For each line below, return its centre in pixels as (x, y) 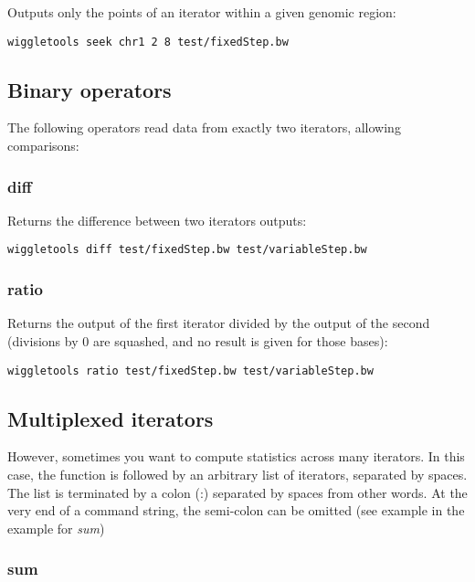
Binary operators (90, 89)
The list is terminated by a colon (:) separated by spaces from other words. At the (237, 492)
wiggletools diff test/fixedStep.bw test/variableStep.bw (187, 250)
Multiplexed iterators (111, 418)
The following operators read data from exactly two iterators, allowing (204, 127)
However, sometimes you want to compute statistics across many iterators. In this (236, 456)
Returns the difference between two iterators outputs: (157, 220)
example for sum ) (56, 528)
